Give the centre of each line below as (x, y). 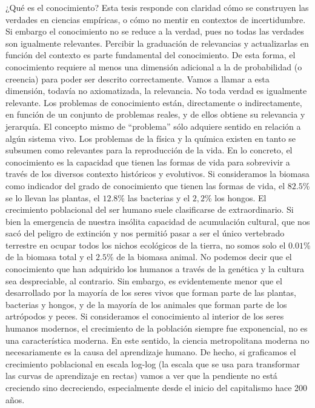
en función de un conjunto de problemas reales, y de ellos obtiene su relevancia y (155, 114)
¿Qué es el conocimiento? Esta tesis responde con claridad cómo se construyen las (157, 7)
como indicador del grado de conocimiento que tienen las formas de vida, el (145, 185)
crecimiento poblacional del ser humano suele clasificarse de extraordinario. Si (150, 209)
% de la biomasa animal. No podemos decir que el (199, 257)
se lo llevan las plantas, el (53, 197)
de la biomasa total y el (49, 257)
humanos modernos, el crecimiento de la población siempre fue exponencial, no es (157, 328)
